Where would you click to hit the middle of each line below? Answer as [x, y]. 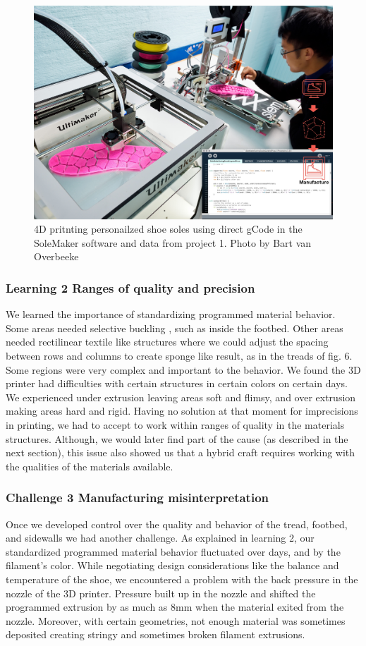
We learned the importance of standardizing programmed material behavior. [171, 314]
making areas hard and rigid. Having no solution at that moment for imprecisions [182, 411]
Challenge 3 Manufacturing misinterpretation [138, 498]
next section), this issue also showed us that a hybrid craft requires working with [181, 452]
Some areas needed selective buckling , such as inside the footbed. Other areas [175, 328]
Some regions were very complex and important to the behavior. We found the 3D [183, 369]
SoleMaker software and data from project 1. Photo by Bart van [173, 242]
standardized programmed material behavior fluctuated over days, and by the [173, 551]
